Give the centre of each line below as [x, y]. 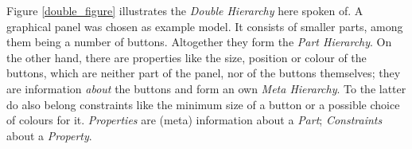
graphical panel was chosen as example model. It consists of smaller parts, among [205, 26]
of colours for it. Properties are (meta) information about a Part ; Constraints [194, 120]
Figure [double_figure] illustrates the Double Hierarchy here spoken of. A [185, 10]
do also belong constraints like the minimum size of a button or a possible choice [203, 104]
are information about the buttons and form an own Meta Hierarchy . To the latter [206, 88]
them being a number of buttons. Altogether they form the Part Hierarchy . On [199, 42]
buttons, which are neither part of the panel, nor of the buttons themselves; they [204, 73]
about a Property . [49, 135]
